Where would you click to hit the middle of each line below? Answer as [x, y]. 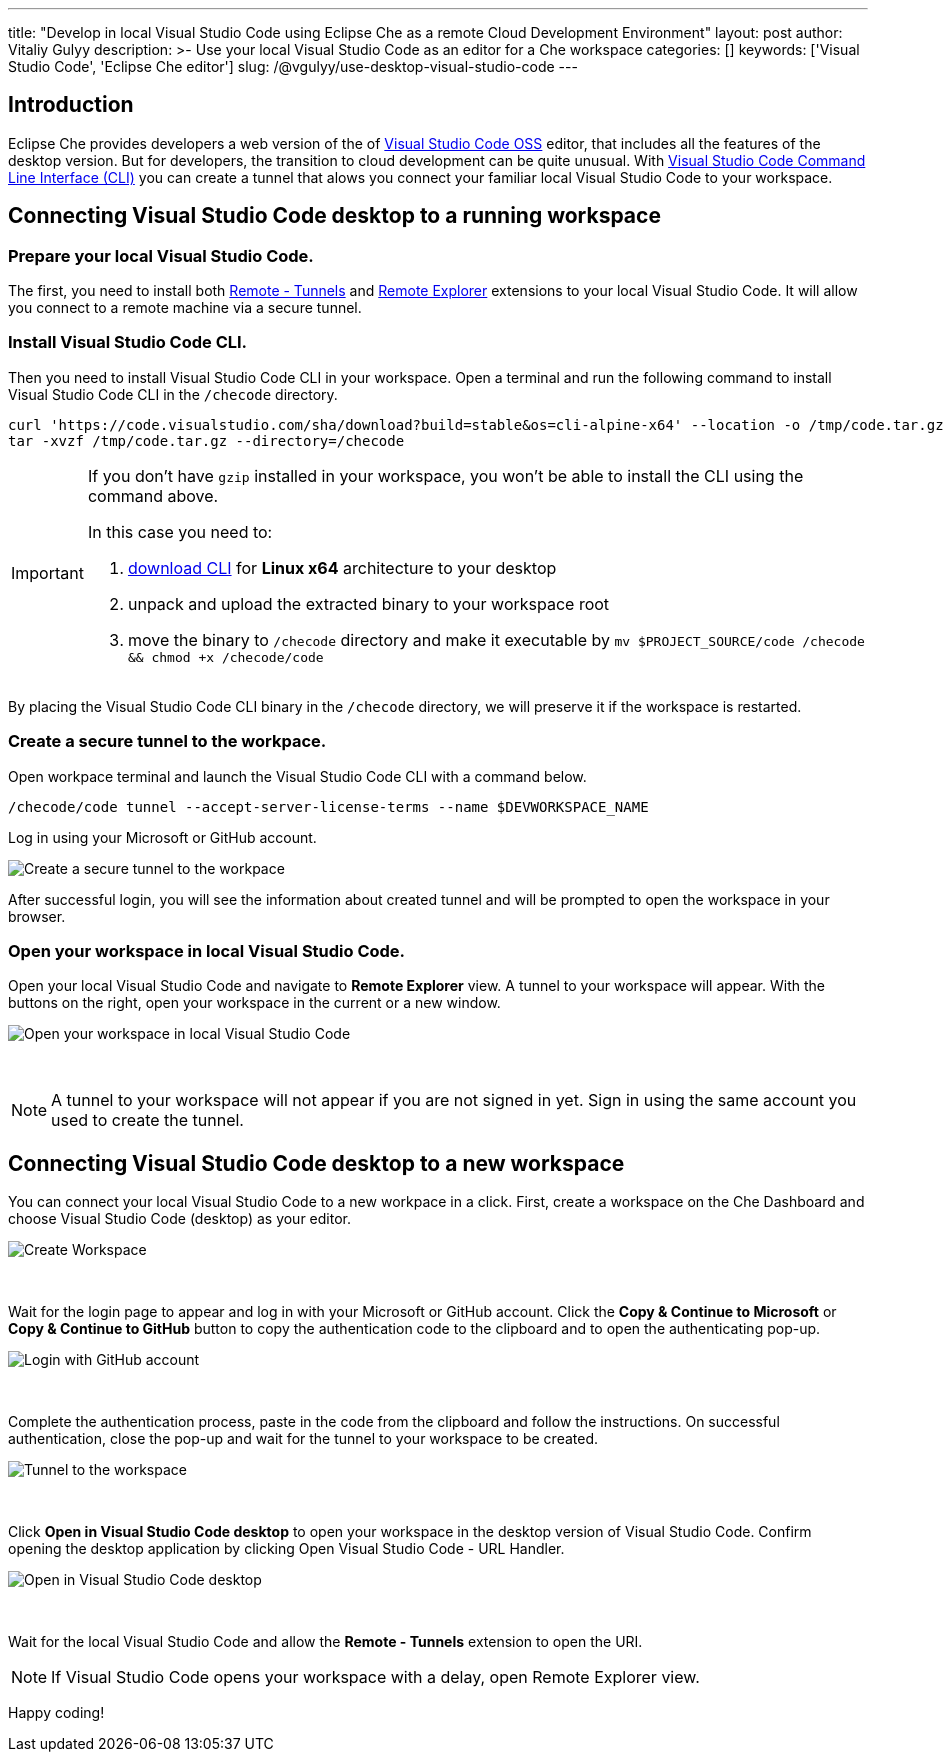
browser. [37, 916]
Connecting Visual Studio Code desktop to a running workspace [334, 216]
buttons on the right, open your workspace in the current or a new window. [254, 1003]
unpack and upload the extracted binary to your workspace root [368, 603]
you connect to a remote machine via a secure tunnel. [185, 308]
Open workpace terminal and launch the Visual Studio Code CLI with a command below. [297, 776]
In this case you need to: [180, 531]
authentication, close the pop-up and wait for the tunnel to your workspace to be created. [303, 1439]
